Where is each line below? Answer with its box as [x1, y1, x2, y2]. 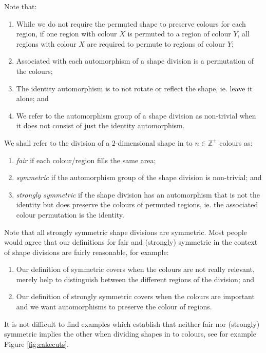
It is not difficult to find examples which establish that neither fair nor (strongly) [4, 318, 260, 329]
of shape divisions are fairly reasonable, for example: [4, 246, 169, 257]
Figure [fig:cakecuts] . [4, 338, 69, 349]
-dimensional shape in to [115, 137, 193, 148]
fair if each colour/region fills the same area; [16, 154, 156, 165]
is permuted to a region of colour [127, 28, 231, 39]
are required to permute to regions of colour [87, 38, 225, 49]
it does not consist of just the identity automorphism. [16, 120, 185, 131]
